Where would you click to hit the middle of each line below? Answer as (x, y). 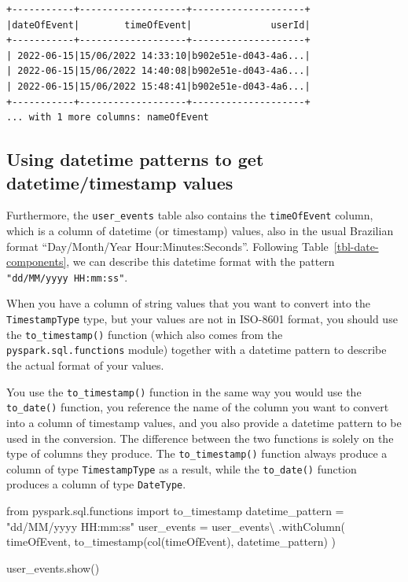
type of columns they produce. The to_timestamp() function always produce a (197, 453)
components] (37, 262)
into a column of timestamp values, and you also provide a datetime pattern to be (204, 422)
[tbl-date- (356, 246)
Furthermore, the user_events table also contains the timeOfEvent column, (190, 215)
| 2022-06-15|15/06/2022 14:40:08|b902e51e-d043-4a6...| (158, 71)
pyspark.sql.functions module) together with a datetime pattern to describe (197, 350)
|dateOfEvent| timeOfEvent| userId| (158, 25)
